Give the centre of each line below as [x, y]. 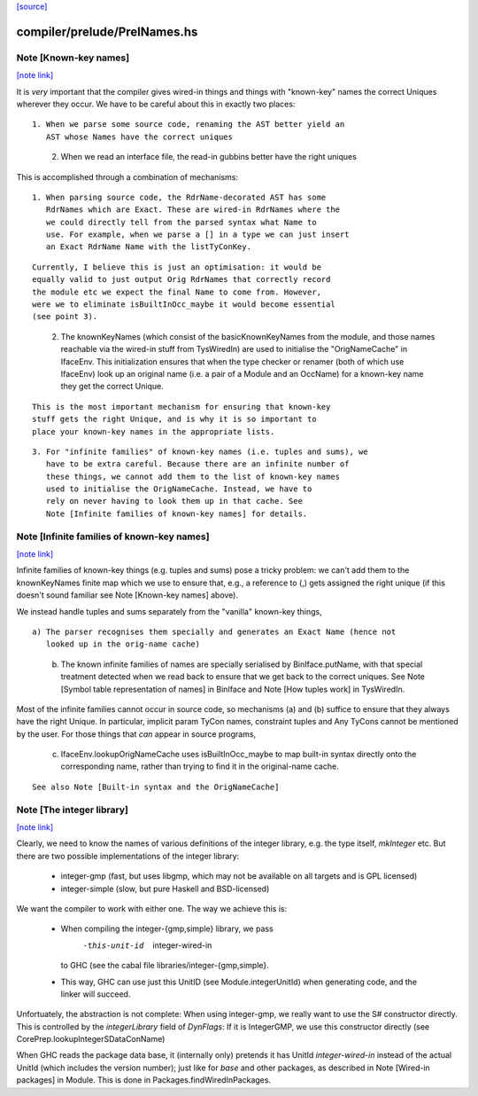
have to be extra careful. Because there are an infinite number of [197, 464]
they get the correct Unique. [112, 387]
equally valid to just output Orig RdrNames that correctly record [181, 280]
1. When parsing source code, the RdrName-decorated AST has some [179, 197]
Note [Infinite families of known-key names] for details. [177, 513]
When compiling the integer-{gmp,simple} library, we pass [167, 929]
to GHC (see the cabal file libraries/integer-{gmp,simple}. [165, 966]
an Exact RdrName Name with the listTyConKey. [149, 247]
